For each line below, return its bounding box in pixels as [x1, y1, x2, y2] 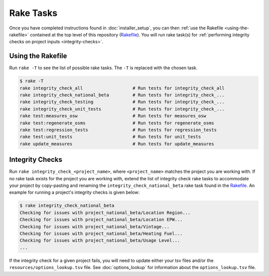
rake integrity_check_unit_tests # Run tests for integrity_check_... [19, 106, 225, 112]
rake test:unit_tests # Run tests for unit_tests [19, 134, 201, 139]
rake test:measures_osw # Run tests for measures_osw [19, 113, 207, 119]
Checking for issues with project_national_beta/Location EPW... [19, 217, 183, 223]
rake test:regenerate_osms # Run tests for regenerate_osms [19, 120, 214, 126]
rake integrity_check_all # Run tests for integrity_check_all [19, 85, 225, 91]
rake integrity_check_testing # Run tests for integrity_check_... [19, 99, 225, 105]
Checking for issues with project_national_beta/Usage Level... [19, 238, 180, 244]
